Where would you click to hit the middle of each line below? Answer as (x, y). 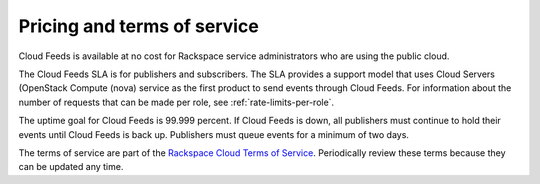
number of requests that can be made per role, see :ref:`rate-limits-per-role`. (176, 102)
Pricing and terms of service (138, 26)
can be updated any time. (71, 167)
